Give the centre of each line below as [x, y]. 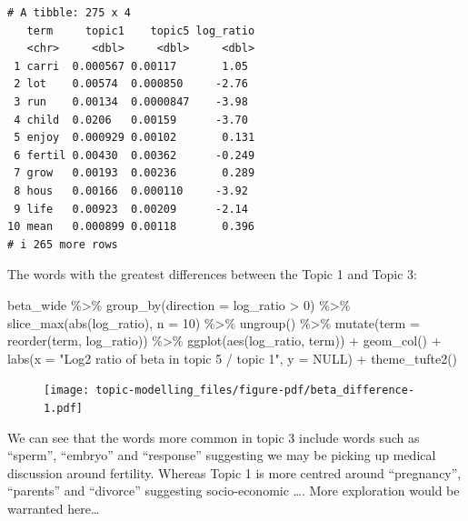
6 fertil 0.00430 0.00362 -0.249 [134, 155]
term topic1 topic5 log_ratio [141, 30]
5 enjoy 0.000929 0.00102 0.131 [134, 138]
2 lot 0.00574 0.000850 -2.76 [131, 84]
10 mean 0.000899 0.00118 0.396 [131, 227]
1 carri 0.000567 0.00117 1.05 [131, 66]
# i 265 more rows [63, 244]
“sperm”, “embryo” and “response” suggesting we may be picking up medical [222, 455]
